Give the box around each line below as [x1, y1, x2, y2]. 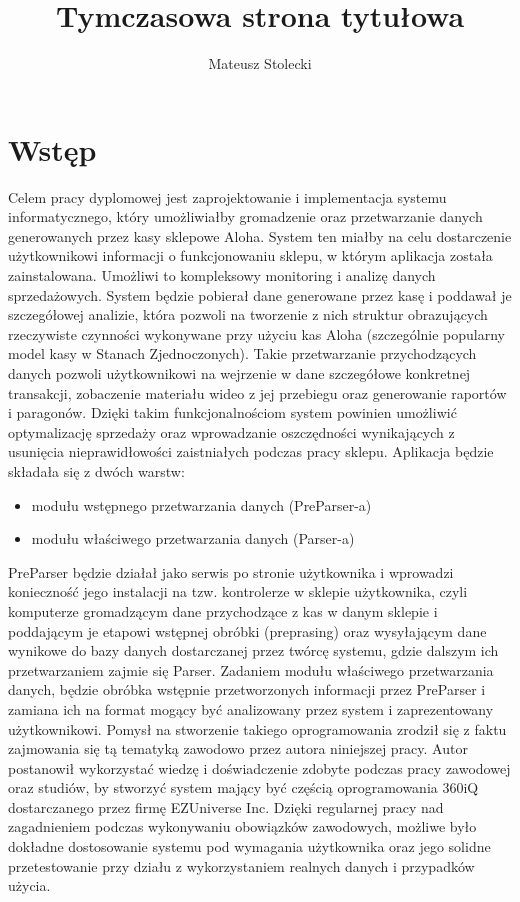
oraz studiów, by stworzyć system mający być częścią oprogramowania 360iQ [8, 777, 479, 798]
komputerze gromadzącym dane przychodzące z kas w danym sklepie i [8, 600, 438, 621]
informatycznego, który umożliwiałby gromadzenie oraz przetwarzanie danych [8, 206, 483, 227]
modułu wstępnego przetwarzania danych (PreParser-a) [31, 494, 372, 515]
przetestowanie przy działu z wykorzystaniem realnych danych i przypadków [8, 855, 475, 876]
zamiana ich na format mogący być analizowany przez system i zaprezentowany [8, 698, 494, 719]
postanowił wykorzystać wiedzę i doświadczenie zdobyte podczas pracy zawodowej [8, 757, 511, 778]
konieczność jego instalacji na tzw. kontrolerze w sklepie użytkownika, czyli [8, 581, 468, 602]
